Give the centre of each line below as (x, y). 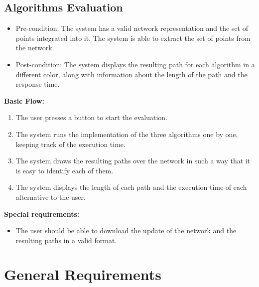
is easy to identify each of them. (65, 170)
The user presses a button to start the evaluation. (92, 117)
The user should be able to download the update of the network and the (126, 230)
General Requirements (83, 274)
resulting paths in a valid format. (66, 240)
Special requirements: (42, 214)
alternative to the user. (51, 197)
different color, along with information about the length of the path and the (131, 74)
